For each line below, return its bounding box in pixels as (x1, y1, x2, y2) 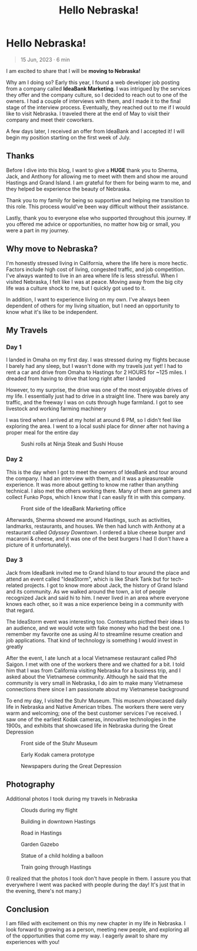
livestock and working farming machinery (6, 405, 107, 412)
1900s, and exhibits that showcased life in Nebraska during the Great (6, 722, 173, 729)
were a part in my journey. (6, 227, 69, 234)
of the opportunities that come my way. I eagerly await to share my (6, 932, 168, 939)
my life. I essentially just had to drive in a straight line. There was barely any (6, 393, 189, 400)
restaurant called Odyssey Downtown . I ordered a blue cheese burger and (6, 528, 185, 535)
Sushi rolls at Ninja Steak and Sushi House (21, 440, 123, 447)
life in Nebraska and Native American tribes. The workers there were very (6, 703, 185, 710)
